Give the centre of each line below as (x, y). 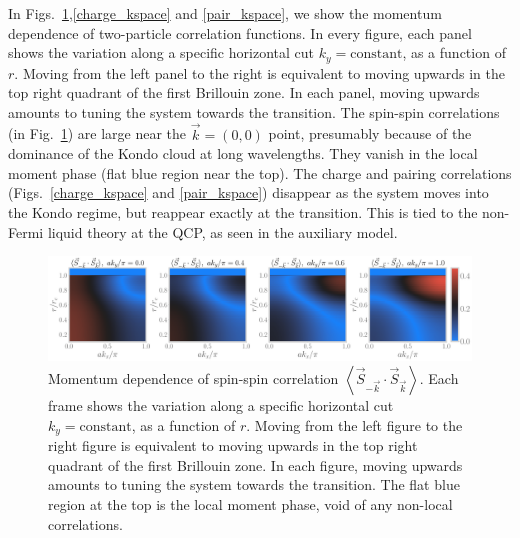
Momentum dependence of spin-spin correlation (193, 378)
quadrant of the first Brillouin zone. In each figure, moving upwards (255, 464)
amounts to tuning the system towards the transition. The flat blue (254, 484)
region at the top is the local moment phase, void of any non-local (250, 503)
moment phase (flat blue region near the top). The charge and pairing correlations (260, 172)
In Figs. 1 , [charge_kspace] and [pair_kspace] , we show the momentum (225, 13)
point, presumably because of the (370, 133)
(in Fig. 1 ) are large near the (97, 133)
